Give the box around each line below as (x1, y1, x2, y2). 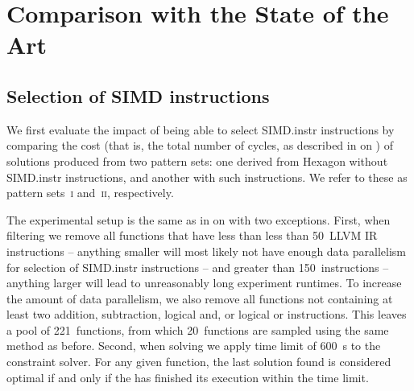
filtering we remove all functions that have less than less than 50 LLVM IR (6, 227, 378, 244)
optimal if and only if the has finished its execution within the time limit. (6, 368, 369, 385)
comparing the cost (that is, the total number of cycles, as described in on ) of (6, 137, 393, 154)
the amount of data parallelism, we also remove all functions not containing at (6, 290, 393, 307)
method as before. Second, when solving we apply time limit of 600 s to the (6, 337, 381, 354)
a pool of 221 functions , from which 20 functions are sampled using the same (6, 321, 389, 338)
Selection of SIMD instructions (6, 83, 270, 108)
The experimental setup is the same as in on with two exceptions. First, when (6, 211, 391, 228)
